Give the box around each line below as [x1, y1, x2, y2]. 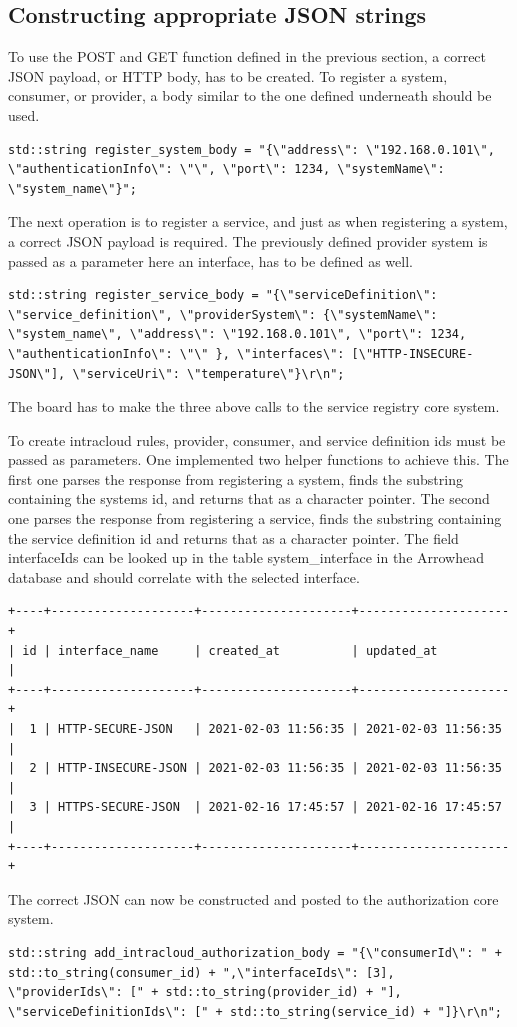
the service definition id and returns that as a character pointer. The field [8, 527, 459, 548]
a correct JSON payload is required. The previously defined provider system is [8, 230, 488, 251]
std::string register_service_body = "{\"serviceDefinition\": [8, 288, 438, 303]
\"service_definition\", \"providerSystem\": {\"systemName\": [8, 307, 438, 322]
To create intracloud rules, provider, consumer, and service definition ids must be [8, 429, 506, 450]
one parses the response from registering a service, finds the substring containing [8, 508, 502, 529]
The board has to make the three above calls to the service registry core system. [8, 396, 500, 417]
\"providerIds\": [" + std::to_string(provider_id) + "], [8, 985, 402, 1000]
